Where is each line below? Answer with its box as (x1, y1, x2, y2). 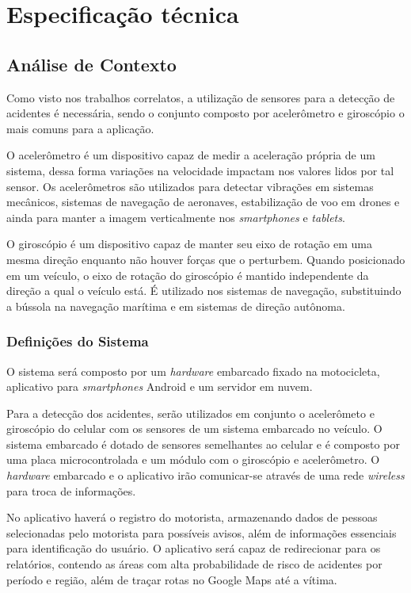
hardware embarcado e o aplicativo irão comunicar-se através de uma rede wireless (6, 467, 405, 484)
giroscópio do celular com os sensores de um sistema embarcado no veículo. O (6, 420, 382, 437)
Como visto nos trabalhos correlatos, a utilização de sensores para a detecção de (6, 89, 395, 105)
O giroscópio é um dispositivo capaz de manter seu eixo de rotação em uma (6, 235, 372, 252)
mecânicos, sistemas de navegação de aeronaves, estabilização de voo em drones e (6, 193, 400, 210)
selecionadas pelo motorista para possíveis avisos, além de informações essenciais (6, 524, 397, 541)
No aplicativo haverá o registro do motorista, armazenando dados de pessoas (6, 509, 378, 526)
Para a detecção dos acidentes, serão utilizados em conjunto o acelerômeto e (6, 404, 375, 421)
